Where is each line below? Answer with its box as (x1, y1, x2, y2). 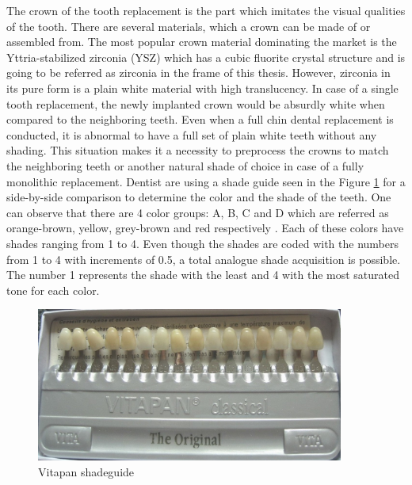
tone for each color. (6, 281, 100, 298)
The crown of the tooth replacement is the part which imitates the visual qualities (6, 2, 406, 18)
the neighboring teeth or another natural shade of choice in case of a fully (6, 157, 364, 174)
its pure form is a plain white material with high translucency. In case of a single (6, 79, 399, 96)
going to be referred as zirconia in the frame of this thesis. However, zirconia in (6, 64, 391, 81)
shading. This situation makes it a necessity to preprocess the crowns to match (6, 142, 389, 158)
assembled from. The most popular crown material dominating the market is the (6, 33, 397, 50)
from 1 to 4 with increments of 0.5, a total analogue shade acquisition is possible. (6, 250, 401, 267)
